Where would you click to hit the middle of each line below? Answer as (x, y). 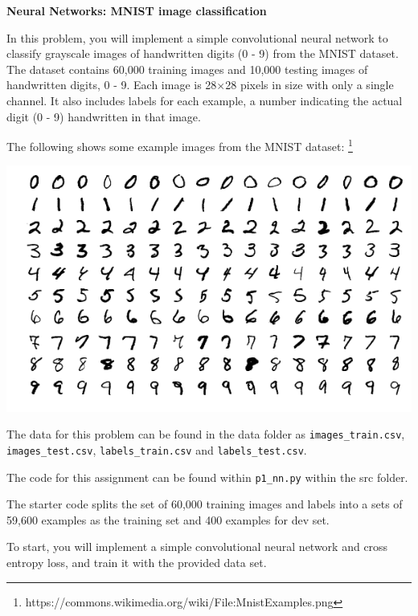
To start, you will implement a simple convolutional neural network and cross (197, 547)
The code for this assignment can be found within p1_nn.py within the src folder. (207, 477)
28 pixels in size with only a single (309, 85)
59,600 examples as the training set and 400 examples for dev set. (168, 519)
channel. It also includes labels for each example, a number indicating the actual (205, 100)
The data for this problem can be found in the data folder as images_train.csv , (206, 434)
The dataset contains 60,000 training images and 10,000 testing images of (187, 69)
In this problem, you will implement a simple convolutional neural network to (197, 37)
